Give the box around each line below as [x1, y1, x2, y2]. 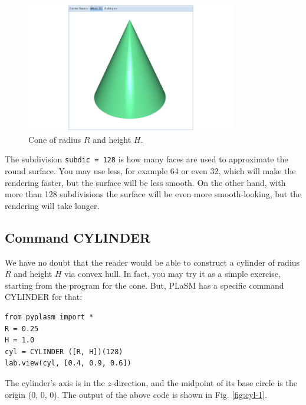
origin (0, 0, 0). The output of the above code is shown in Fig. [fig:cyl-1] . [5, 388, 267, 400]
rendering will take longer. [5, 199, 100, 211]
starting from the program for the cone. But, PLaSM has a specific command [5, 279, 284, 291]
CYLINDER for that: [5, 290, 83, 303]
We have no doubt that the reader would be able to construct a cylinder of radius [5, 256, 300, 268]
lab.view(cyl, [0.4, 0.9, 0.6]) [5, 359, 131, 368]
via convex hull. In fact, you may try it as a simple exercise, [64, 267, 281, 280]
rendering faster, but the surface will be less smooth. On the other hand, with [5, 176, 286, 188]
